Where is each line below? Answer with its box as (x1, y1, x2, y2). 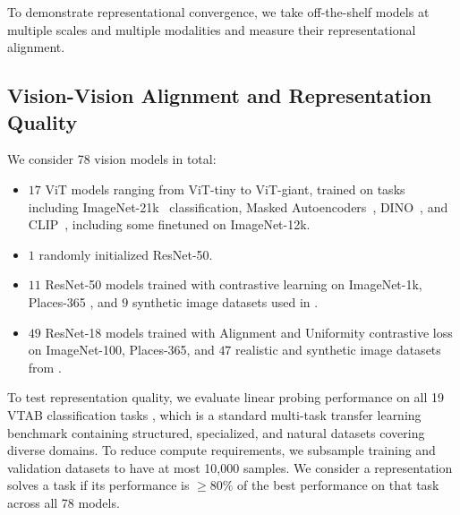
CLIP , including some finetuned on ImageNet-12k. (28, 215, 311, 234)
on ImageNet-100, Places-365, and (28, 340, 215, 359)
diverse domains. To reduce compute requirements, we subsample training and (7, 441, 436, 459)
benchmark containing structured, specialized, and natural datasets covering (7, 423, 425, 442)
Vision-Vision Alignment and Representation (7, 82, 432, 109)
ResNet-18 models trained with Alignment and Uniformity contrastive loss (45, 322, 453, 341)
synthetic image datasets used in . (132, 292, 319, 311)
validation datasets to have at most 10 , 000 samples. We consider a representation (7, 458, 453, 476)
